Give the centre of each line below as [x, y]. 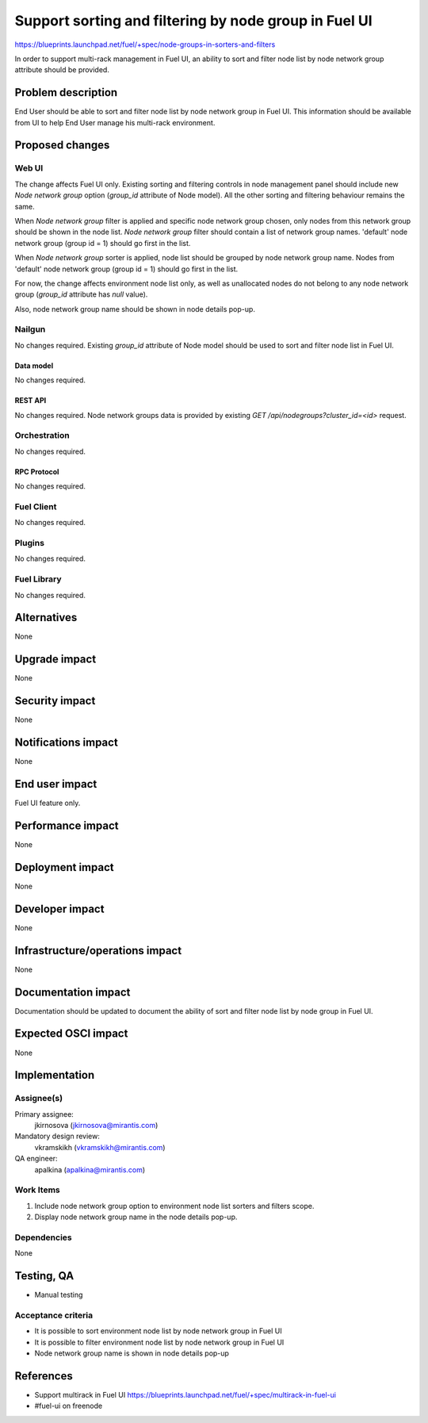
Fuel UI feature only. [48, 803]
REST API [31, 401]
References [44, 1376]
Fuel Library [38, 579]
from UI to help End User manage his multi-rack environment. [115, 122]
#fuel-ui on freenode [69, 1406]
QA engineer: [36, 1159]
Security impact [55, 701]
